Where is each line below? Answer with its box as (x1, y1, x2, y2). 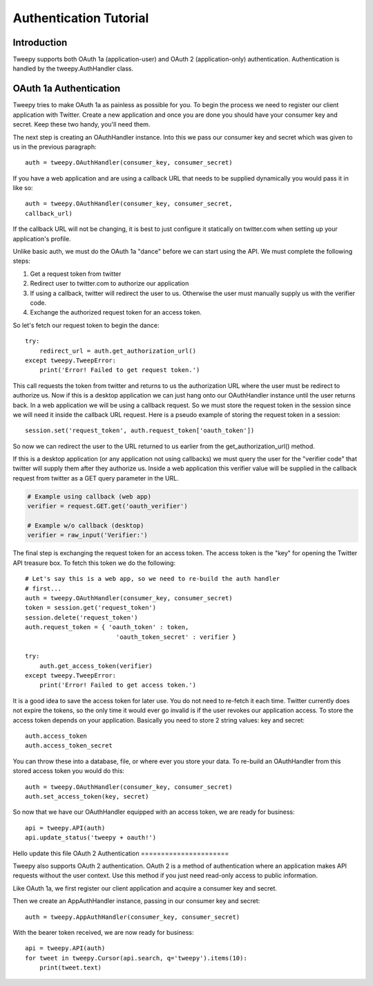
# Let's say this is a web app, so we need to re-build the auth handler (25, 575, 280, 583)
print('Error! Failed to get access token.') (39, 681, 197, 689)
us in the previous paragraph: (12, 142, 97, 151)
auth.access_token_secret (25, 742, 113, 750)
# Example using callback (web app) (27, 492, 152, 501)
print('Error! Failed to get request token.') (39, 366, 200, 374)
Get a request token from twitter (30, 270, 122, 278)
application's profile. (12, 234, 72, 243)
